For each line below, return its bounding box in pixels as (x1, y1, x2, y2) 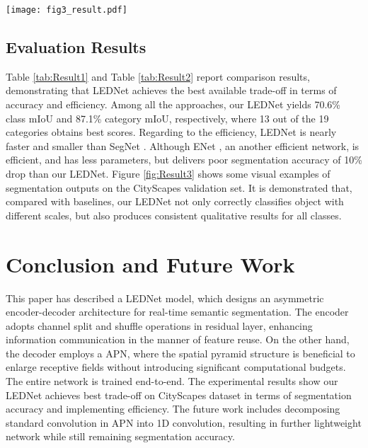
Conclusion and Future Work (6, 249, 295, 278)
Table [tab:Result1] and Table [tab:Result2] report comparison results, (6, 69, 310, 84)
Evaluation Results (6, 36, 146, 58)
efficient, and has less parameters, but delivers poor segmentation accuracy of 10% (6, 152, 362, 167)
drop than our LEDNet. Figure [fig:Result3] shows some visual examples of (6, 166, 330, 181)
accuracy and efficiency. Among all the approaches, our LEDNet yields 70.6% (6, 97, 340, 112)
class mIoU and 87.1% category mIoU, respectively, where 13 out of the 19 (6, 110, 329, 125)
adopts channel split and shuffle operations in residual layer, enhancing (6, 318, 313, 333)
